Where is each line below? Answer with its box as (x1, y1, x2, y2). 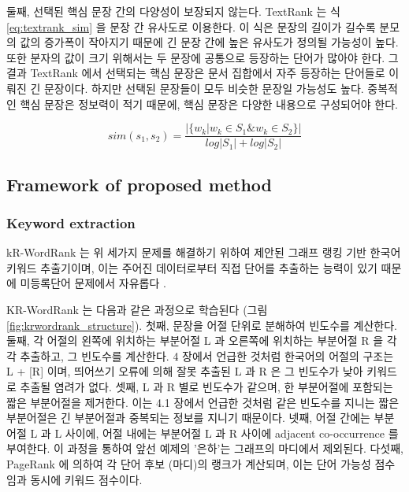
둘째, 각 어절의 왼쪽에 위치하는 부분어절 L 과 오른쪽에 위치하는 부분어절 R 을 (6, 332, 384, 349)
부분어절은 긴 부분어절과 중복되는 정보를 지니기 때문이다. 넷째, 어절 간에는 (6, 409, 370, 426)
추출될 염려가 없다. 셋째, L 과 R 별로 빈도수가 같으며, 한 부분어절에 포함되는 (20, 378, 393, 394)
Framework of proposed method (6, 172, 272, 196)
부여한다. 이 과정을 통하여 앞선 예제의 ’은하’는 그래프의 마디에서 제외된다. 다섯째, (6, 440, 403, 457)
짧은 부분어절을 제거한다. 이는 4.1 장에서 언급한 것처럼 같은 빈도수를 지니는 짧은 (6, 394, 400, 410)
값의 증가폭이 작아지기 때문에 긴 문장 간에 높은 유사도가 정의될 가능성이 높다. (20, 34, 399, 50)
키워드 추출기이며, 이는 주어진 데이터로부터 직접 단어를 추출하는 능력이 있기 (6, 259, 377, 276)
